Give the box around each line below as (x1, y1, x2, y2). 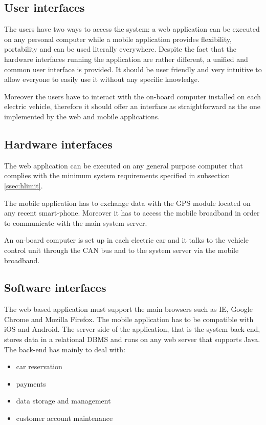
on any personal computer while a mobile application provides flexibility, (4, 33, 232, 44)
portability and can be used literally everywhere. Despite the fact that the (4, 44, 236, 54)
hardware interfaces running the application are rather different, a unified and (4, 53, 248, 64)
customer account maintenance (16, 413, 113, 423)
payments (16, 378, 46, 389)
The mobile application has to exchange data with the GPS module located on (4, 197, 251, 208)
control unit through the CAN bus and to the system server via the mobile (4, 244, 239, 255)
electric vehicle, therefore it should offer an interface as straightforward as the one (4, 101, 261, 112)
